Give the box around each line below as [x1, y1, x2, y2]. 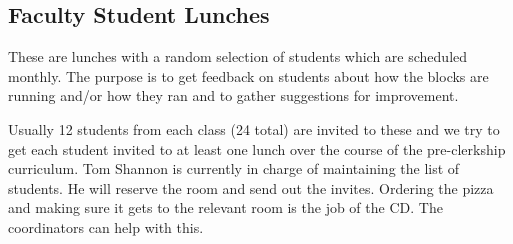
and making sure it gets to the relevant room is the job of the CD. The [8, 197, 443, 218]
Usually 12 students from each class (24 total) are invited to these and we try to [8, 118, 500, 139]
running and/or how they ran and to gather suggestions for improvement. [8, 85, 459, 106]
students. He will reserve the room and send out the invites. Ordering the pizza [8, 177, 494, 198]
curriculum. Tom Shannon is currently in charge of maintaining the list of [8, 158, 460, 179]
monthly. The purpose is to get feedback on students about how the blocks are [8, 65, 489, 86]
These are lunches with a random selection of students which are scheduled [8, 46, 468, 67]
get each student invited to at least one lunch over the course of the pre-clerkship [8, 138, 506, 159]
